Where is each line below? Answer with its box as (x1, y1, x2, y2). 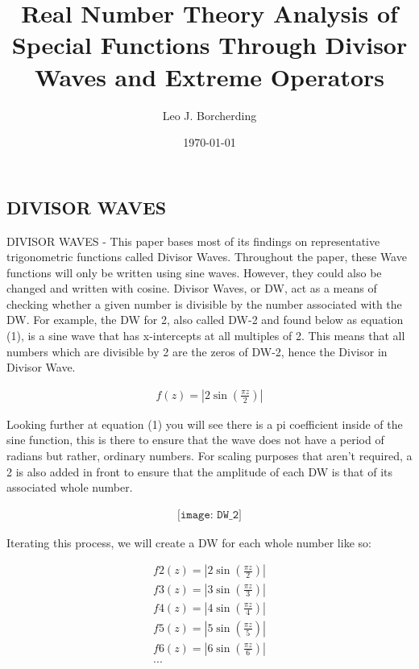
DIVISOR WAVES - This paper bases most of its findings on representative (6, 232, 380, 249)
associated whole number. (6, 479, 133, 496)
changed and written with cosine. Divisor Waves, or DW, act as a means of (6, 280, 377, 297)
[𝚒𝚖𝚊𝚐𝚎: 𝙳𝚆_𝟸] (177, 509, 242, 521)
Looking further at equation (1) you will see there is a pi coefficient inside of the (6, 415, 403, 432)
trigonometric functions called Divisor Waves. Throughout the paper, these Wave (6, 248, 407, 265)
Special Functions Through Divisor (11, 28, 408, 61)
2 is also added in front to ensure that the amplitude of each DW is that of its (6, 463, 392, 480)
